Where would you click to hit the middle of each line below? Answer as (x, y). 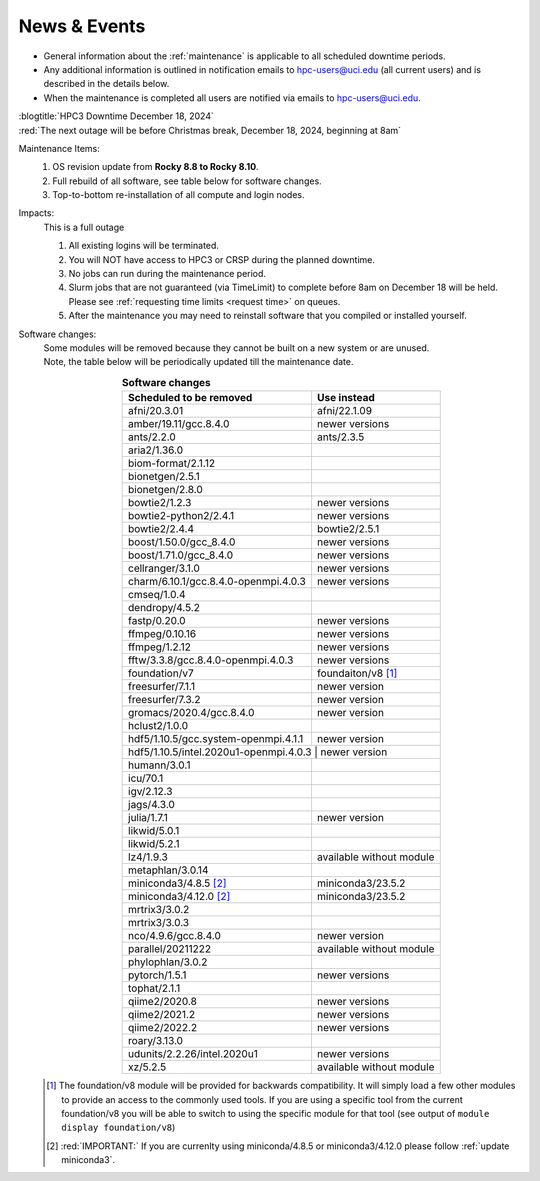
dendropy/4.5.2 (164, 608)
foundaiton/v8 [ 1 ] (357, 673)
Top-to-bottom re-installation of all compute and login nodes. (178, 195)
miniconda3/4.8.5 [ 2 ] (177, 883)
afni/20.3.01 (156, 411)
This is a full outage (84, 227)
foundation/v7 (161, 673)
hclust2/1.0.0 (158, 726)
